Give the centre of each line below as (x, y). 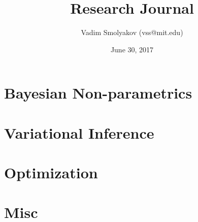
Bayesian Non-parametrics (98, 93)
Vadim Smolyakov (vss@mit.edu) (132, 32)
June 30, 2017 (132, 49)
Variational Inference (79, 132)
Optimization (51, 172)
